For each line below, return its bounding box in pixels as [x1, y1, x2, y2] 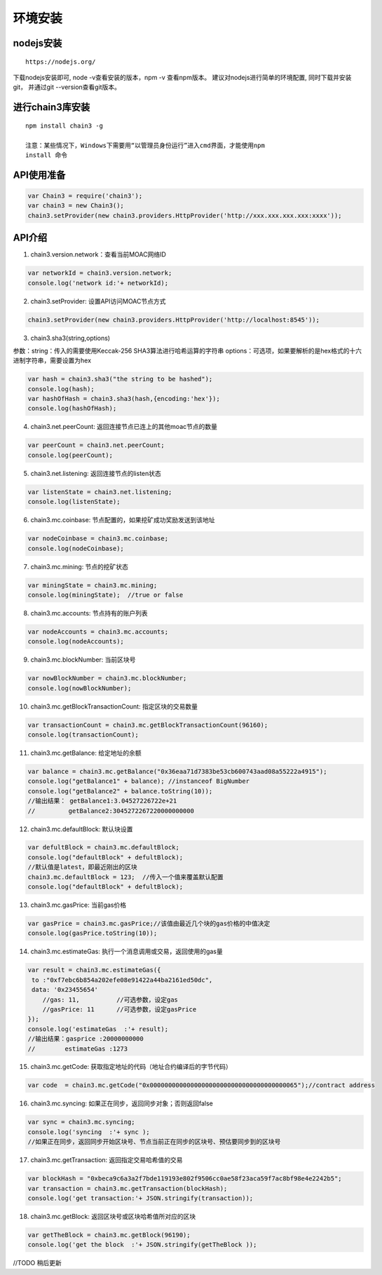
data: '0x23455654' [32, 986, 98, 994]
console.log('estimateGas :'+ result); [27, 1025, 168, 1033]
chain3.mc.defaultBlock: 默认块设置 [30, 824, 133, 833]
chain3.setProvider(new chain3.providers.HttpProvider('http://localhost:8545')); [27, 315, 320, 324]
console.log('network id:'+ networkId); [27, 279, 168, 287]
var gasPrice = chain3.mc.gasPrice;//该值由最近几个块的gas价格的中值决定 [27, 920, 271, 928]
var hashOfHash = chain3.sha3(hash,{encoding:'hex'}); [27, 395, 220, 403]
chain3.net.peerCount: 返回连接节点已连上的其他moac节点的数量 [30, 423, 217, 431]
